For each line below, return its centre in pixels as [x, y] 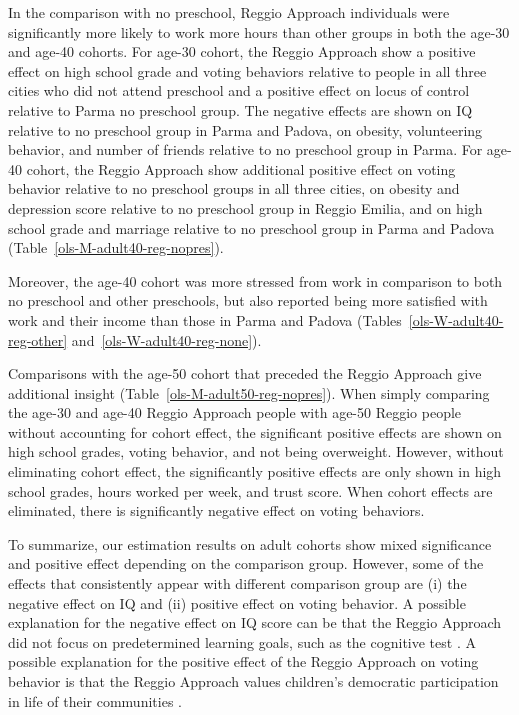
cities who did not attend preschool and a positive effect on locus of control [239, 90]
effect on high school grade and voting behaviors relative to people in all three [247, 70]
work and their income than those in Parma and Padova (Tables [205, 319]
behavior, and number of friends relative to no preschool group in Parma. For [245, 149]
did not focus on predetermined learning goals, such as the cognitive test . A [242, 641]
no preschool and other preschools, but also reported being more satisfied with [248, 300]
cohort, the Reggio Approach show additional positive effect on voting [241, 168]
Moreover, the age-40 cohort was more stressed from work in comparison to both [255, 280]
